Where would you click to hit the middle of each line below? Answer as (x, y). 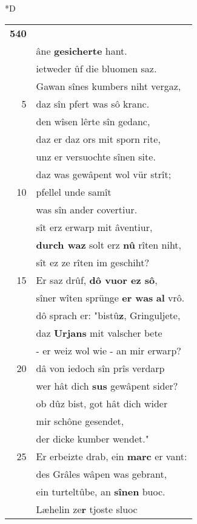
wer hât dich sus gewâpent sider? (107, 385)
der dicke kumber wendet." (92, 438)
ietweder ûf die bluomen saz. (96, 68)
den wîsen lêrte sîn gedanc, (93, 121)
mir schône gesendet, (80, 421)
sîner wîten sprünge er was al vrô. (110, 297)
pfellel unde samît (74, 191)
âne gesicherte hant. (82, 50)
